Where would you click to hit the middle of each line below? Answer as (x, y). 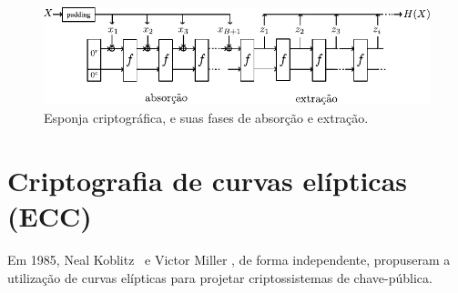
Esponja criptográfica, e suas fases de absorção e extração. (206, 117)
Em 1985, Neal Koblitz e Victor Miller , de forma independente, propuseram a (229, 259)
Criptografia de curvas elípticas (208, 180)
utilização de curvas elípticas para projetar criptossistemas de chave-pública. (220, 277)
